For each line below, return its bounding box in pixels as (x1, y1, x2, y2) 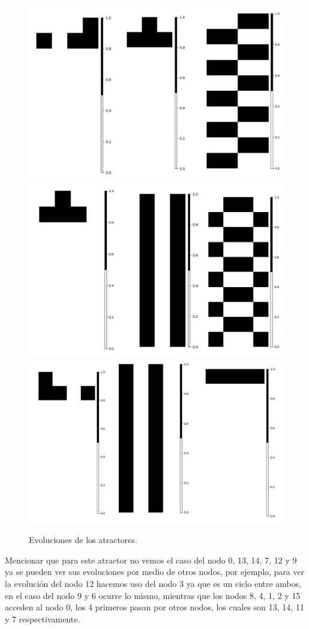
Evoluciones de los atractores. (29, 533, 137, 546)
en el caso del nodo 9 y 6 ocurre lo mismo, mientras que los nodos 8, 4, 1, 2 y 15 (5, 589, 301, 601)
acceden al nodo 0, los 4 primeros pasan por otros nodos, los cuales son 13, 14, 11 (5, 601, 304, 613)
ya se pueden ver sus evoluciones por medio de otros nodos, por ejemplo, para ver (5, 565, 305, 578)
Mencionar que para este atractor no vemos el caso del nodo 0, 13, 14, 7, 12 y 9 (5, 553, 297, 566)
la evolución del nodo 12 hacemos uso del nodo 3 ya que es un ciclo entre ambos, (5, 577, 302, 589)
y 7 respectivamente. (5, 612, 80, 625)
